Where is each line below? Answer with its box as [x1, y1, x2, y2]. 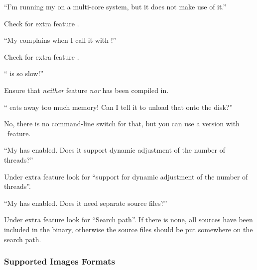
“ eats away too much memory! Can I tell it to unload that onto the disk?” [4, 101, 233, 112]
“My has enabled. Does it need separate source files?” [4, 197, 167, 208]
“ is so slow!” [4, 68, 44, 79]
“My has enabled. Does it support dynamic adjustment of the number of [4, 145, 225, 155]
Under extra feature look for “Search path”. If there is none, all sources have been [4, 214, 253, 225]
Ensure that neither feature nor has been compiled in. [4, 85, 169, 95]
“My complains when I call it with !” [4, 35, 117, 45]
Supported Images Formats [4, 255, 115, 268]
